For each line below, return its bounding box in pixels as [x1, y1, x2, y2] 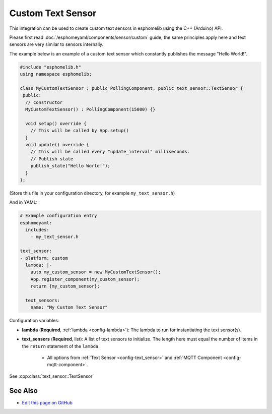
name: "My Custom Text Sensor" [30, 305, 108, 310]
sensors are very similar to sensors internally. [9, 41, 104, 47]
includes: [25, 227, 50, 233]
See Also [9, 386, 38, 395]
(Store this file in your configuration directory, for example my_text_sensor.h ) [9, 190, 175, 196]
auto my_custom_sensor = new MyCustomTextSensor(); [30, 269, 161, 275]
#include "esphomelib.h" [20, 64, 82, 70]
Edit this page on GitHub [22, 399, 73, 405]
